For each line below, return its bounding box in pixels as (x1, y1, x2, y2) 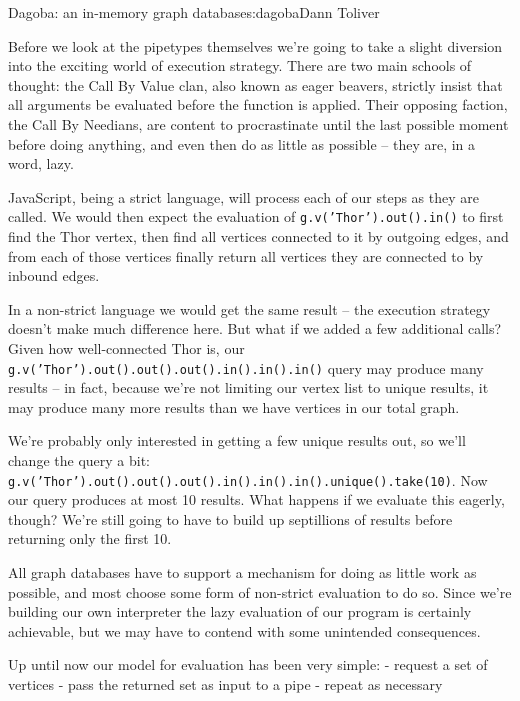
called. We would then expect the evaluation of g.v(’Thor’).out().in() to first (8, 206, 504, 227)
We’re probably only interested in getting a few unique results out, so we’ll (8, 430, 466, 451)
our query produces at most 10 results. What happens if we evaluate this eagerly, (8, 489, 505, 510)
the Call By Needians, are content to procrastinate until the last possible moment (8, 113, 509, 134)
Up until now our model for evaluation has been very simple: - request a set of (8, 654, 488, 675)
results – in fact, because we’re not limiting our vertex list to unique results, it (8, 377, 489, 398)
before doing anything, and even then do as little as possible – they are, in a (8, 133, 476, 154)
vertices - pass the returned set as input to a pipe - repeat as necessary (8, 674, 443, 694)
